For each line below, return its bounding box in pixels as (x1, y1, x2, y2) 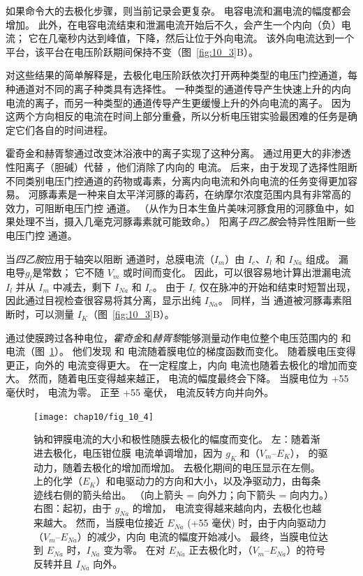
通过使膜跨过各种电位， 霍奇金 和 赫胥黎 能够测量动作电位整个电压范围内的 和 (6, 330, 351, 344)
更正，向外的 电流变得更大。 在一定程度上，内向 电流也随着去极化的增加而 (6, 357, 348, 372)
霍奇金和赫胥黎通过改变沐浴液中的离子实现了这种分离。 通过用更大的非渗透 (6, 146, 351, 160)
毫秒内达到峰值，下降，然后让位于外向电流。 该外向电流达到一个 (57, 31, 355, 45)
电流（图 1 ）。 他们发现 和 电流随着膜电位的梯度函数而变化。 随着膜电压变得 (6, 344, 356, 358)
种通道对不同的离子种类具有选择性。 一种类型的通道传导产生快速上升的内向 (6, 81, 351, 96)
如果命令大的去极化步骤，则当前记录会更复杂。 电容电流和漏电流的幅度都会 (6, 3, 351, 17)
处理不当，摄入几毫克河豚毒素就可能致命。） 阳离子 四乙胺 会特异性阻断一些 (15, 214, 356, 229)
